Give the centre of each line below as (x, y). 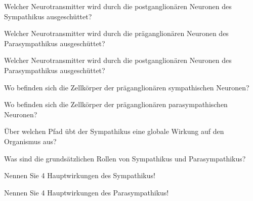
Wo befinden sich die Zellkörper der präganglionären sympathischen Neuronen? (127, 87)
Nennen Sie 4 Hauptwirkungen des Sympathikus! (80, 175)
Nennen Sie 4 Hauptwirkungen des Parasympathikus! (87, 192)
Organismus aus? (30, 141)
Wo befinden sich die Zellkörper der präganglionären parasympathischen (116, 104)
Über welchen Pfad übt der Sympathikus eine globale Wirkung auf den (114, 131)
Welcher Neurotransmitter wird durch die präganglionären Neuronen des (116, 33)
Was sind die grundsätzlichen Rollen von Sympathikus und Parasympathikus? (125, 158)
